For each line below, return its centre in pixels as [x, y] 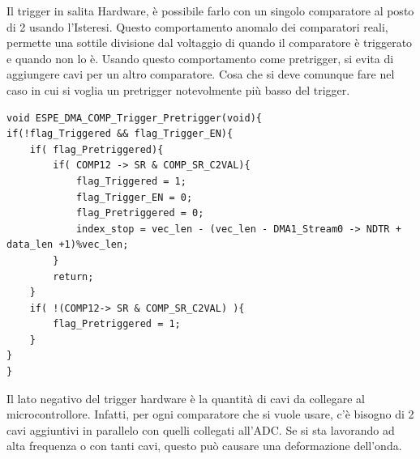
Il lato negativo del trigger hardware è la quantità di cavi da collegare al [186, 398]
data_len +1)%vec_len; [68, 245]
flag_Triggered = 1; [131, 181]
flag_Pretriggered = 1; [117, 324]
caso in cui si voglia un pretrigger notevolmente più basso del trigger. [178, 89]
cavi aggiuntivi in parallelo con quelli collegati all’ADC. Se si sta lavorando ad [201, 429]
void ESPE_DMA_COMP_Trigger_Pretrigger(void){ [134, 118]
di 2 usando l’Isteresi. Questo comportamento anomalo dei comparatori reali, [197, 26]
